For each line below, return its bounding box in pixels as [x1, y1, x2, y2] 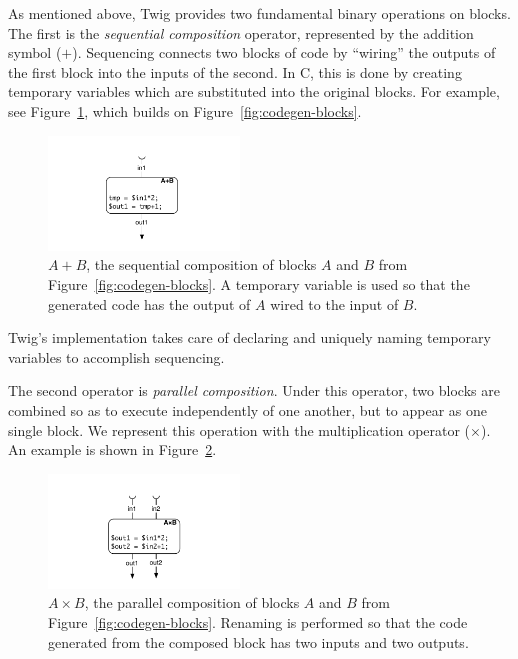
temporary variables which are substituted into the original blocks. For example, [8, 81, 500, 102]
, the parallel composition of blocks [84, 592, 300, 613]
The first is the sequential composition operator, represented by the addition [8, 22, 474, 43]
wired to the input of [270, 293, 399, 314]
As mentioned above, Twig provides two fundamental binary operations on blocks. [8, 3, 511, 23]
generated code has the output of [48, 293, 251, 314]
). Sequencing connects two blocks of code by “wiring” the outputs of [72, 42, 496, 63]
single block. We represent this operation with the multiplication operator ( [8, 419, 471, 440]
